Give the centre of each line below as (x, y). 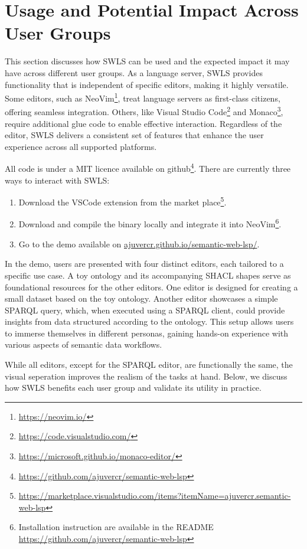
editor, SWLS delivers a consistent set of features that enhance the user (134, 135)
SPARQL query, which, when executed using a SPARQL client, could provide (145, 310)
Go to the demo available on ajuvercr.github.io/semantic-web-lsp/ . (139, 244)
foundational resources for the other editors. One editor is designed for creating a (151, 287)
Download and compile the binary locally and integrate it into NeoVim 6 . (150, 223)
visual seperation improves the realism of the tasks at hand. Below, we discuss (146, 376)
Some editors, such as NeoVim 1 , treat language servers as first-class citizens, (143, 97)
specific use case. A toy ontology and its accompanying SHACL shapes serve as (148, 275)
